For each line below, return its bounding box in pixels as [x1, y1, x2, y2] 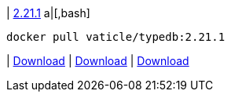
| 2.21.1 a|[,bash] [6, 6, 90, 20]
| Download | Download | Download [6, 54, 189, 67]
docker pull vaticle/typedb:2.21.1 [6, 31, 225, 43]
